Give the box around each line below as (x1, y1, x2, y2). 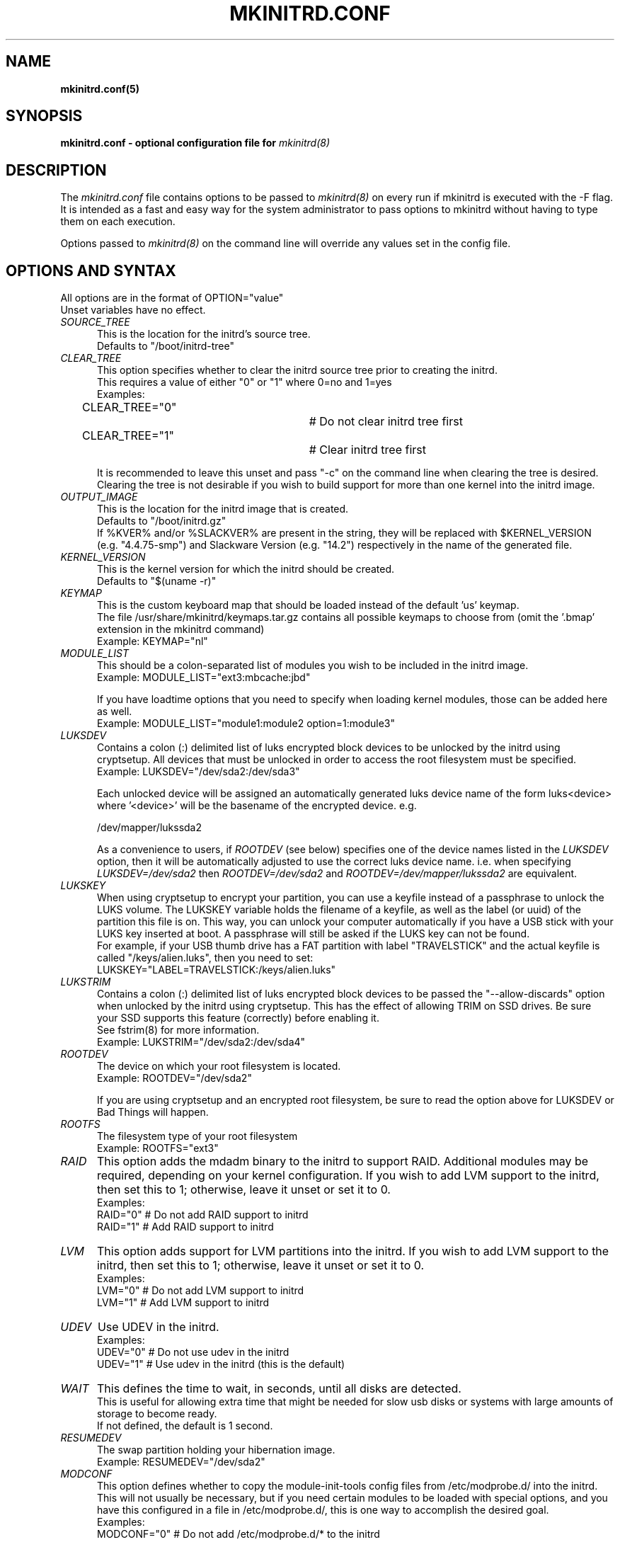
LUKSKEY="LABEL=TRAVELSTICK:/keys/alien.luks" (97, 964, 336, 976)
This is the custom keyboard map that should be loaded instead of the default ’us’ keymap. (97, 599, 519, 612)
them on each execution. (60, 215, 176, 228)
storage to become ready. (97, 1407, 217, 1420)
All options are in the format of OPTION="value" (60, 292, 284, 304)
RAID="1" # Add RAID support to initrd (97, 1221, 274, 1233)
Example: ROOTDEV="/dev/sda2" (97, 1072, 252, 1085)
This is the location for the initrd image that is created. (97, 503, 349, 515)
